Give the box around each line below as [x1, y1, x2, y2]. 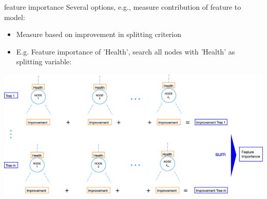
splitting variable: [16, 56, 71, 67]
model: [4, 11, 25, 22]
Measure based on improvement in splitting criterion [16, 29, 182, 40]
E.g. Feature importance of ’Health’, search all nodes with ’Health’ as [16, 46, 235, 57]
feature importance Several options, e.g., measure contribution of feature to [4, 2, 241, 12]
